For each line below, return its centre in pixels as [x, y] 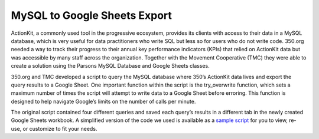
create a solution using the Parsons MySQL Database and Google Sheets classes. [110, 66]
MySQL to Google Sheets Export [92, 15]
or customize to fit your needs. [60, 128]
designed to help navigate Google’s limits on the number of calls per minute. [103, 101]
